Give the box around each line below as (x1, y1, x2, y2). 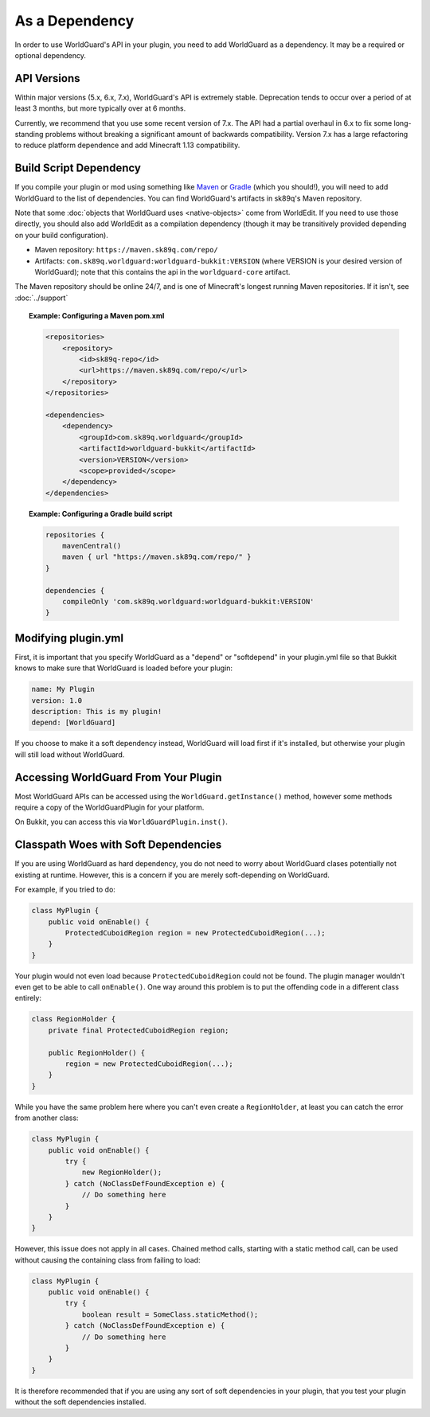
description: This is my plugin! (31, 707, 162, 716)
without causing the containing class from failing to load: (14, 1255, 201, 1265)
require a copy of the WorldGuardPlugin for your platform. (14, 802, 205, 812)
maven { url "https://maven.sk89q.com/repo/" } (62, 552, 252, 561)
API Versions (14, 72, 80, 85)
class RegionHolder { (31, 1015, 116, 1024)
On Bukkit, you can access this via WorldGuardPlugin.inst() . (14, 817, 229, 827)
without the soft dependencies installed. (14, 1397, 147, 1407)
